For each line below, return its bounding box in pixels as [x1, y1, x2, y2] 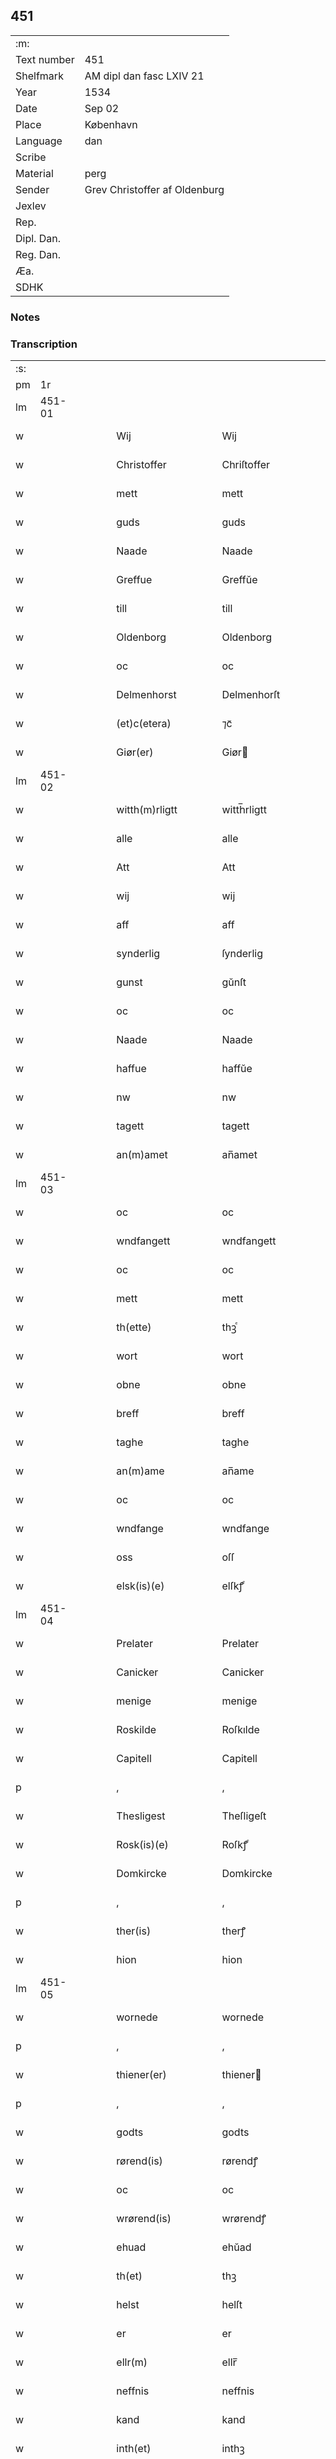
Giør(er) [116, 745, 154, 759]
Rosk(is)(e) [116, 1838, 169, 1852]
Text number [15, 52, 75, 66]
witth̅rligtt [221, 803, 268, 817]
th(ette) [116, 1320, 152, 1334]
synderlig [116, 947, 161, 961]
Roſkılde [221, 1723, 260, 1737]
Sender [15, 182, 50, 196]
